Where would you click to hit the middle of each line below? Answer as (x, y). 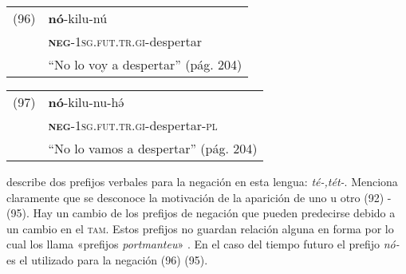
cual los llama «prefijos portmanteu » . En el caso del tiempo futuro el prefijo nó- (203, 244)
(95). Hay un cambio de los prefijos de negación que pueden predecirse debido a (201, 213)
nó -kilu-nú (78, 18)
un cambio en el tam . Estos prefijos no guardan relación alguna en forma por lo (200, 228)
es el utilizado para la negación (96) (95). (107, 259)
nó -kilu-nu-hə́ (86, 102)
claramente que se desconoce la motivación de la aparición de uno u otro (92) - (199, 197)
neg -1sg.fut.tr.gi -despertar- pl (133, 125)
